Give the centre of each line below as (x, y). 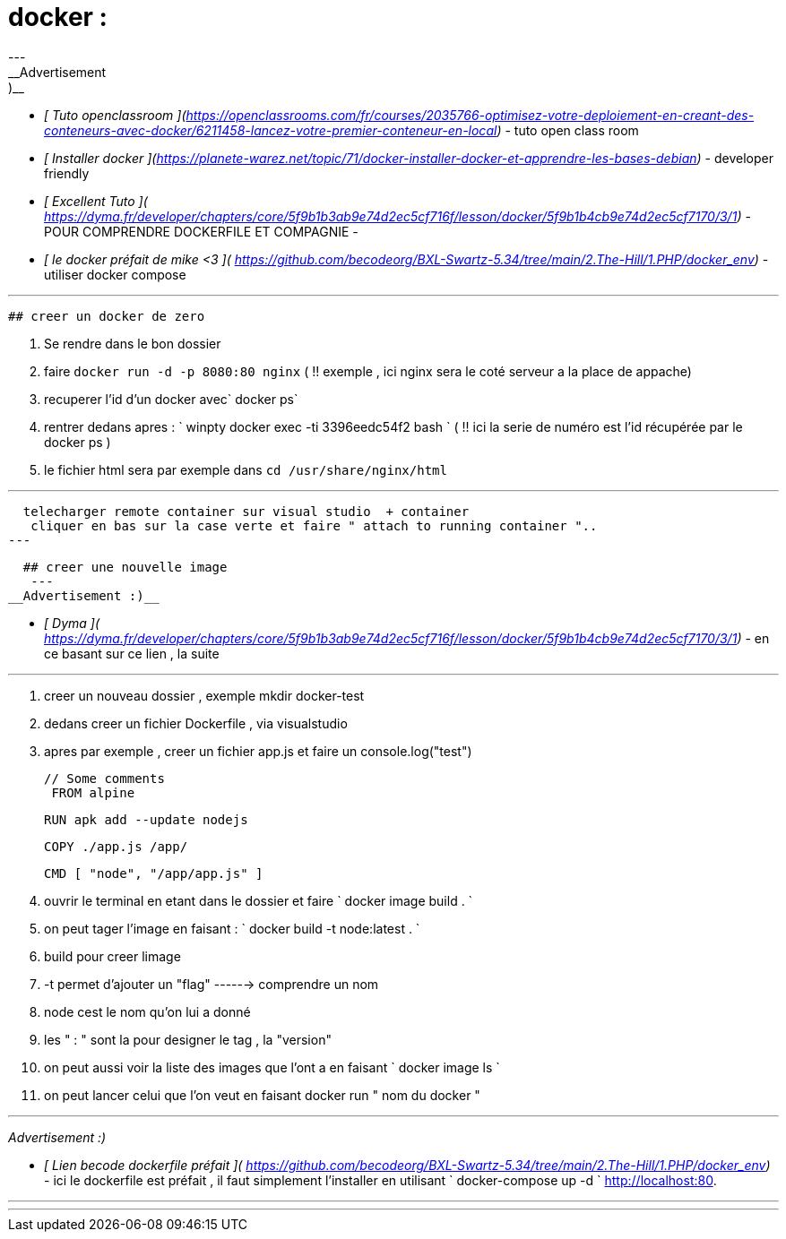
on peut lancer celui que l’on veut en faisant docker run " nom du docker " (262, 1095)
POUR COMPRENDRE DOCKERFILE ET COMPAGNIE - (201, 231)
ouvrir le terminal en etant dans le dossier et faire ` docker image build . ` (259, 900)
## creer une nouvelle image (125, 567)
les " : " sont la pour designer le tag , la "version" (188, 1039)
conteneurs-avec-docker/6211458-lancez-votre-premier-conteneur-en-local (271, 130)
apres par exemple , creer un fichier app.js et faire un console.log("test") (258, 751)
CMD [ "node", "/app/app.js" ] (154, 873)
